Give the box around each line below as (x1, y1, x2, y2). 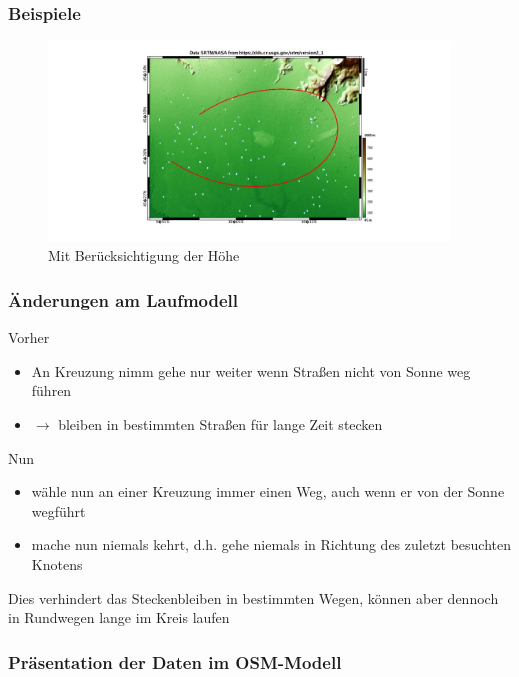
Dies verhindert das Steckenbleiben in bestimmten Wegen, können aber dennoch (8, 587, 499, 608)
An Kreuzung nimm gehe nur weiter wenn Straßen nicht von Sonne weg (31, 360, 471, 381)
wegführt (31, 500, 86, 521)
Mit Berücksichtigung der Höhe (48, 245, 240, 266)
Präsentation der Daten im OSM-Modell (8, 649, 342, 674)
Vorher (8, 327, 50, 348)
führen (31, 380, 72, 401)
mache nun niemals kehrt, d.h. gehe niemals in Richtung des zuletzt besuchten (31, 534, 512, 555)
